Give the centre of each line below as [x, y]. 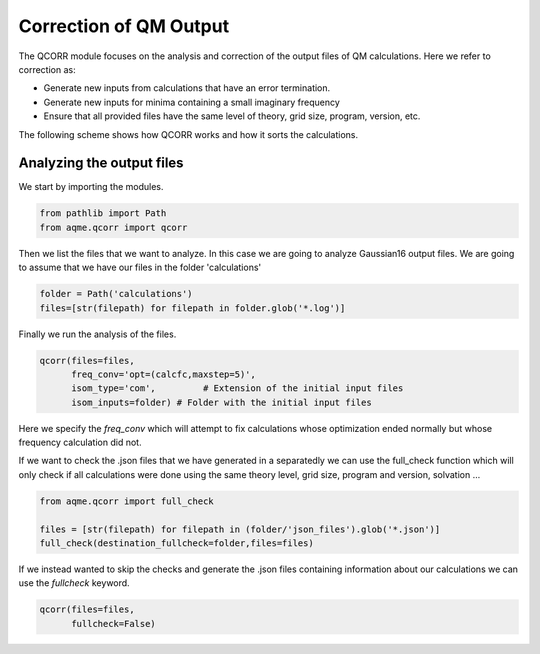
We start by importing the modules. [91, 187]
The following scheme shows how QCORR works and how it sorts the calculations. [188, 134]
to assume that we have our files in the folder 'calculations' [140, 267]
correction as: [47, 69]
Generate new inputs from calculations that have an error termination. [187, 88]
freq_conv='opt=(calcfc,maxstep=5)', [164, 374]
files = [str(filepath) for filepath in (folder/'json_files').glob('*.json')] [240, 529]
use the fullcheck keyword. [74, 583]
